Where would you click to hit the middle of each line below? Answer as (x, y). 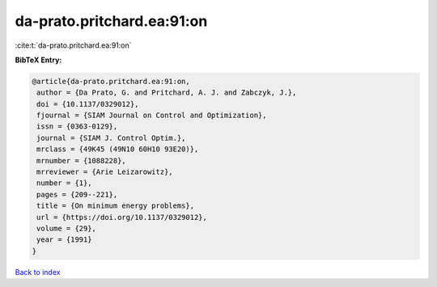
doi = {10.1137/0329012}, (88, 104)
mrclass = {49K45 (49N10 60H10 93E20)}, (118, 149)
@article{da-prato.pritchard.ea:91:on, (111, 81)
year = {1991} (64, 240)
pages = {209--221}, (77, 194)
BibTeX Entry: (38, 60)
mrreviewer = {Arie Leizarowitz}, (105, 172)
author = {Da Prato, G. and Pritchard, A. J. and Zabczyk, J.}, (167, 93)
